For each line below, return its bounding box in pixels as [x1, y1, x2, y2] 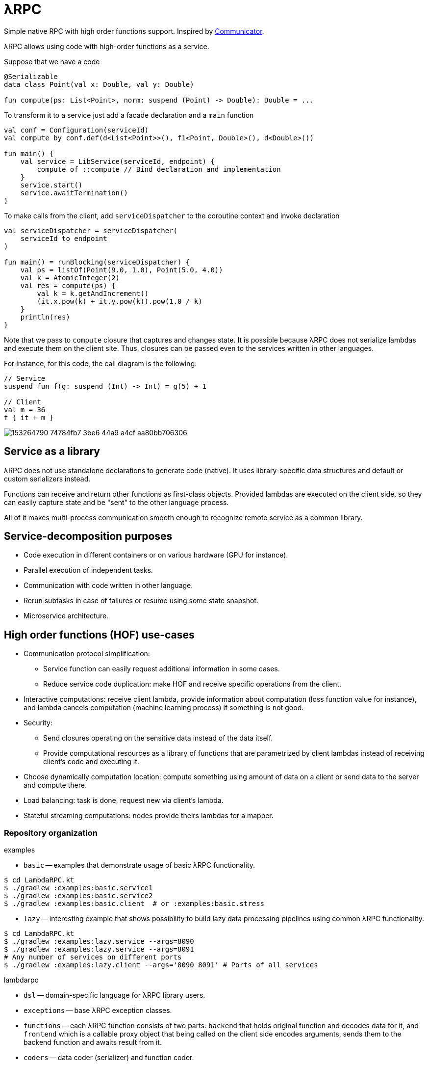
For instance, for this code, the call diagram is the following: [4, 359, 197, 368]
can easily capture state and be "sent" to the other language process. [4, 498, 229, 506]
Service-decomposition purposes [4, 530, 173, 543]
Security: [24, 719, 52, 727]
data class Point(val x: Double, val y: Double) [4, 80, 194, 88]
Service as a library [4, 445, 100, 458]
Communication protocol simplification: [24, 649, 150, 658]
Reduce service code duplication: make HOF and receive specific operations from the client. [43, 680, 342, 689]
